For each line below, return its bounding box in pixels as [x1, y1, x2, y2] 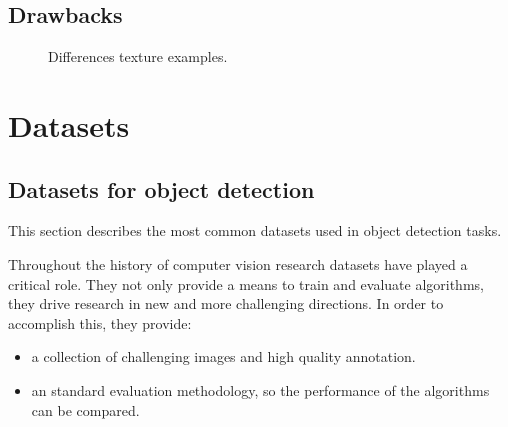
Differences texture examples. [48, 46, 228, 67]
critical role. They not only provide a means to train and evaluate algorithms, [8, 273, 484, 294]
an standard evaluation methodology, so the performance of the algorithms [31, 379, 490, 400]
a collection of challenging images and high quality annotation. [31, 346, 416, 367]
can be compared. [31, 399, 140, 420]
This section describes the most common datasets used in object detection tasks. [8, 220, 502, 241]
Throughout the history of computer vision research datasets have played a [8, 253, 468, 274]
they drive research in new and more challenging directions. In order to [8, 293, 444, 314]
